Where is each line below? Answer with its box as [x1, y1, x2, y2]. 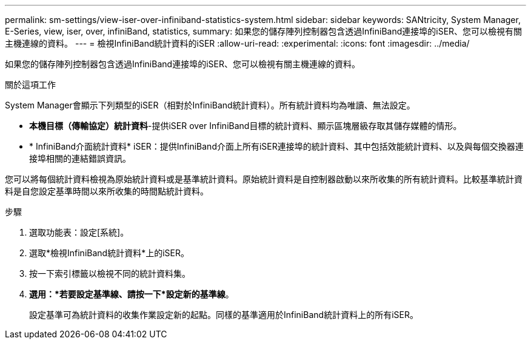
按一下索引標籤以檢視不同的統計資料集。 [29, 268, 190, 279]
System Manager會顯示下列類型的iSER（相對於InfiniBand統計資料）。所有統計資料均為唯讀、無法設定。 [5, 100, 415, 110]
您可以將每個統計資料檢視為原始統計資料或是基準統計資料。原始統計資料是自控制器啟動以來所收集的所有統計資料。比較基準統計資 [5, 174, 523, 184]
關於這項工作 [5, 79, 56, 90]
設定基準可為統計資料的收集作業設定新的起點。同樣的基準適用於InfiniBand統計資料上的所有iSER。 [29, 309, 418, 320]
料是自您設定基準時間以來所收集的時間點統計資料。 [5, 186, 209, 196]
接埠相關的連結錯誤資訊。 [29, 153, 131, 164]
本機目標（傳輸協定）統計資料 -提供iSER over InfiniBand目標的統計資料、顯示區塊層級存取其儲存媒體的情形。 [29, 121, 462, 131]
